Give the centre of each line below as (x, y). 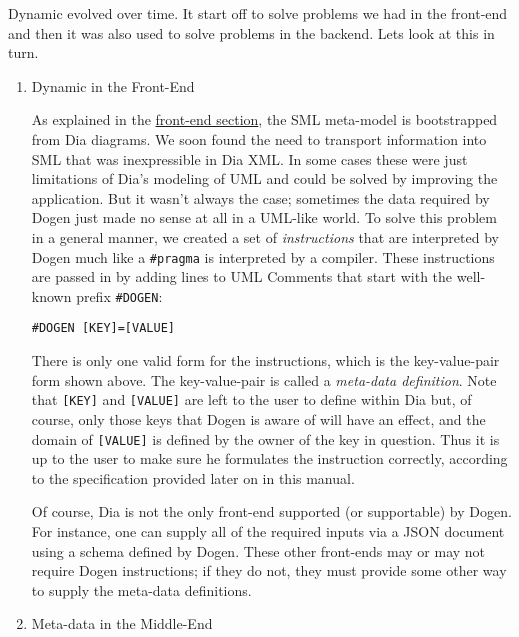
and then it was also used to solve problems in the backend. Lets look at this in (251, 32)
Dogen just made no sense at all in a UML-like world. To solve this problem (264, 217)
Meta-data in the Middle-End (122, 623)
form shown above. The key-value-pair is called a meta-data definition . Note (264, 379)
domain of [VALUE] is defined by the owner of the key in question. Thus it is (265, 438)
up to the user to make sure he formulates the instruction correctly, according (269, 458)
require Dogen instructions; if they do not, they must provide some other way (269, 570)
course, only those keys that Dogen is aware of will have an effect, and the (258, 418)
